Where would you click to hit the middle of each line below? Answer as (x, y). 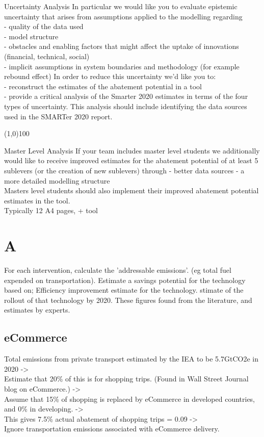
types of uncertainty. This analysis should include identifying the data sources (126, 106)
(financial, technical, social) (47, 56)
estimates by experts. (37, 310)
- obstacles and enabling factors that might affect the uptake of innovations (122, 46)
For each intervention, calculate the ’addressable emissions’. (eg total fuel (118, 270)
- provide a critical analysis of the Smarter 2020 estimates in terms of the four (126, 96)
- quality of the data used (44, 26)
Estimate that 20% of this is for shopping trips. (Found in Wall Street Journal (126, 379)
